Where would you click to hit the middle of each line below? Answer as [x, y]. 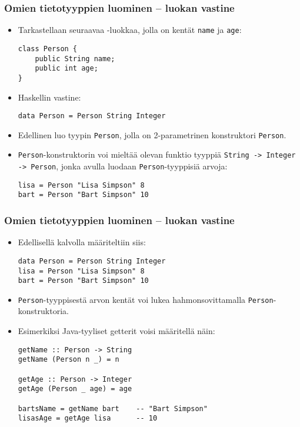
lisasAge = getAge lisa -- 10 [88, 418]
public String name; [75, 59]
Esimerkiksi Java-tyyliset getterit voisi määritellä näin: [116, 331]
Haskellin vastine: [49, 97]
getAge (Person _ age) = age [75, 389]
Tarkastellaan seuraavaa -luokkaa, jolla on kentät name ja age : [130, 30]
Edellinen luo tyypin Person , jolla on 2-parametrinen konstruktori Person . [152, 134]
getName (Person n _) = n [69, 360]
